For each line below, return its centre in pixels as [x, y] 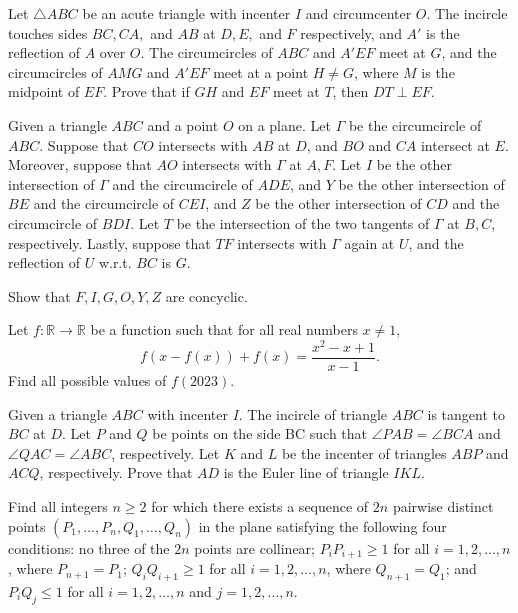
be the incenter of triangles [364, 452]
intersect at [455, 144]
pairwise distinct [443, 506]
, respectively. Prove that [116, 472]
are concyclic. [206, 295]
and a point [183, 124]
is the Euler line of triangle [306, 472]
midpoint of [44, 91]
